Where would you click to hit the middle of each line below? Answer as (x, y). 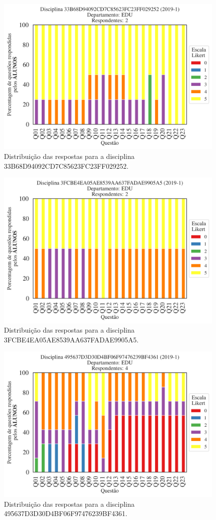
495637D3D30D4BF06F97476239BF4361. (66, 513)
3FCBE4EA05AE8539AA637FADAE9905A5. (71, 339)
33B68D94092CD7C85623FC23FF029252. (66, 166)
